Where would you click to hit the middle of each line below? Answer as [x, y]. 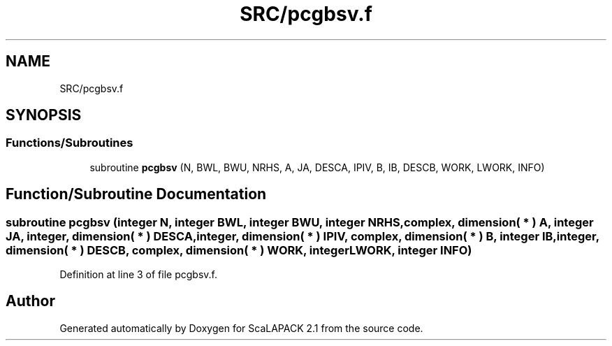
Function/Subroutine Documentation [136, 194]
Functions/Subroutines [70, 143]
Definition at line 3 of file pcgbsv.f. [138, 275]
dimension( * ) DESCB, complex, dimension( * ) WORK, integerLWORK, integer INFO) [239, 250]
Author [30, 301]
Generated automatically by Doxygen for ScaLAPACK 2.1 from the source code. [241, 328]
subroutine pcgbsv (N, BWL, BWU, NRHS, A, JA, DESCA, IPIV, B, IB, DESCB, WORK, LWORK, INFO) [317, 167]
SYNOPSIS [44, 115]
